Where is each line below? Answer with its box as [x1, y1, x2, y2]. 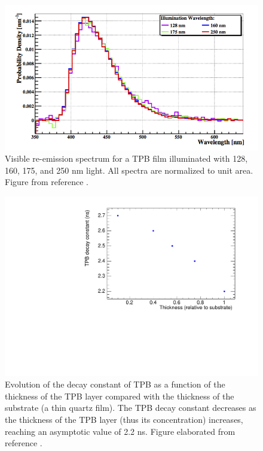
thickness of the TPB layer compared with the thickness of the [5, 389, 234, 402]
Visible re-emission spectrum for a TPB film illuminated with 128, [5, 152, 248, 165]
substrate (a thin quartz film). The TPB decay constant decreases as [5, 401, 256, 414]
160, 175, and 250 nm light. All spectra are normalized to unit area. [5, 164, 253, 176]
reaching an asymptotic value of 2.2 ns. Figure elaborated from [5, 425, 236, 437]
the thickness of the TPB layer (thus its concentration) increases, [5, 413, 243, 425]
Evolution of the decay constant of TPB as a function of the [5, 378, 225, 391]
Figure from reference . [5, 175, 88, 188]
